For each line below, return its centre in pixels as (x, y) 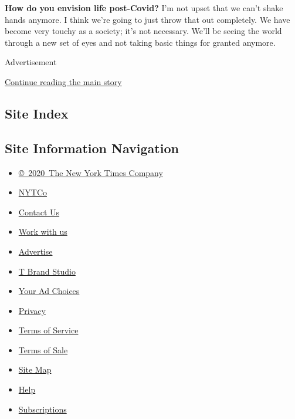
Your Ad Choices (49, 291)
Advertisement (31, 62)
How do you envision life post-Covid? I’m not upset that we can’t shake (144, 8)
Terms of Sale (43, 349)
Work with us (43, 232)
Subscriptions (43, 409)
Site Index (37, 113)
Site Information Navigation (92, 148)
